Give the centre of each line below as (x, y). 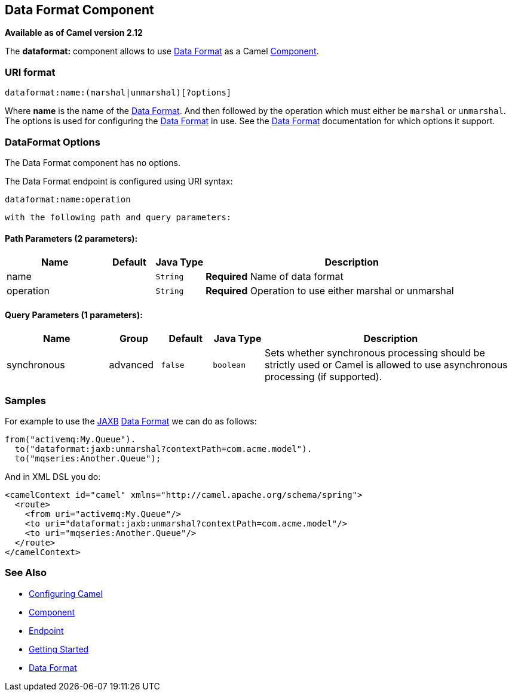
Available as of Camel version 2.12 (74, 33)
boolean (229, 365)
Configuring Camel (66, 593)
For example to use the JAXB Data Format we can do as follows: (131, 421)
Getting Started (59, 649)
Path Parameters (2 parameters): (71, 238)
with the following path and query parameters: (118, 217)
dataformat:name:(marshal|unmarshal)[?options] (118, 93)
